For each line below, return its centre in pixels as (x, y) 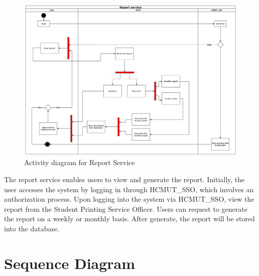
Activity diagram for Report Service (80, 162)
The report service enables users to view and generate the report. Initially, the (124, 179)
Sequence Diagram (70, 263)
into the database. (32, 228)
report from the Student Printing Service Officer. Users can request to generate (126, 209)
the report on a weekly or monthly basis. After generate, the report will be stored (129, 219)
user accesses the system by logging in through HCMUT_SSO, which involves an (129, 189)
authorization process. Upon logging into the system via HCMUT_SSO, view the (129, 199)
